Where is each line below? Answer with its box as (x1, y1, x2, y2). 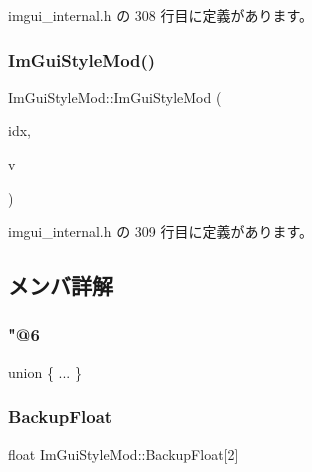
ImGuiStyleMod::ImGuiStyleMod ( (8, 86, 222, 107)
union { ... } (8, 361, 82, 382)
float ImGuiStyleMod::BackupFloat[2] (8, 443, 239, 464)
